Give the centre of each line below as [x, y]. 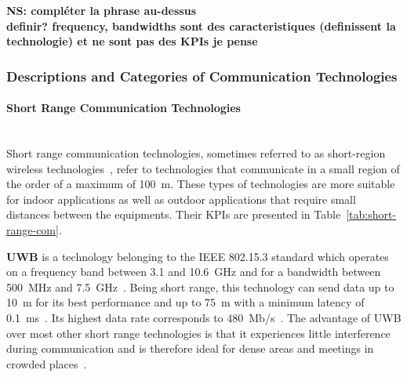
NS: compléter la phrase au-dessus [101, 10]
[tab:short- [371, 214]
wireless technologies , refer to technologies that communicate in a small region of [203, 168]
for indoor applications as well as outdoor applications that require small [181, 199]
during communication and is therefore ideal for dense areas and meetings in [190, 348]
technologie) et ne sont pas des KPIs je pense [132, 41]
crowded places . [47, 363]
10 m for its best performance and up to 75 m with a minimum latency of [185, 302]
